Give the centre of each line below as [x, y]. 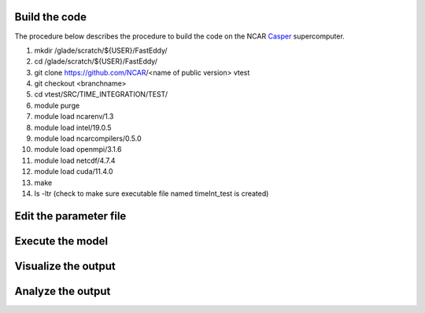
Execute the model [61, 241]
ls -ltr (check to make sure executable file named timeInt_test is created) [152, 193]
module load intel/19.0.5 [73, 127]
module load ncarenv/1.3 [74, 116]
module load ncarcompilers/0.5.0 [88, 138]
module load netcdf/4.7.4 [75, 160]
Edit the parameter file [70, 216]
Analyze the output [63, 291]
